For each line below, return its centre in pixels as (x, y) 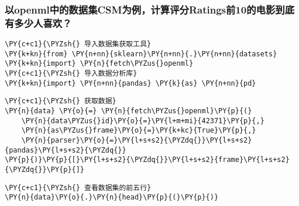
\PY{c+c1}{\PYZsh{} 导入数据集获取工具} (78, 44)
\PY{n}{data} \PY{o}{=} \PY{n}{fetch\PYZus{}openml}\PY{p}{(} (128, 111)
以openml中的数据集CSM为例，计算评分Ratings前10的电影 (140, 9)
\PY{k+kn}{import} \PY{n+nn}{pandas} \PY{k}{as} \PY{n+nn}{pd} (130, 83)
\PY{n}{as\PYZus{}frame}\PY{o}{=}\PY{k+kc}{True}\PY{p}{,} (139, 131)
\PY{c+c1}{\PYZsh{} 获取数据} (61, 101)
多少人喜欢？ (43, 23)
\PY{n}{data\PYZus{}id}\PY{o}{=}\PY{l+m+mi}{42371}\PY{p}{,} (143, 121)
